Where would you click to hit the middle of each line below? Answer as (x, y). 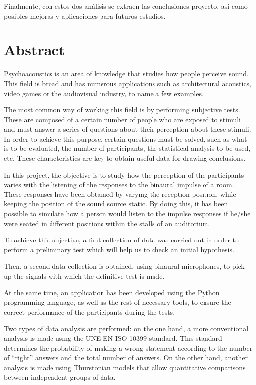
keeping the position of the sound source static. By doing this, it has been (116, 204)
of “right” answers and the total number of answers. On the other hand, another (126, 358)
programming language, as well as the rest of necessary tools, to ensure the (118, 302)
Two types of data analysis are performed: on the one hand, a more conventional (126, 328)
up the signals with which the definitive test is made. (84, 276)
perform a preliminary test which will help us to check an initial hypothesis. (119, 249)
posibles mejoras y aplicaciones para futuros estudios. (85, 16)
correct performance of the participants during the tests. (90, 312)
